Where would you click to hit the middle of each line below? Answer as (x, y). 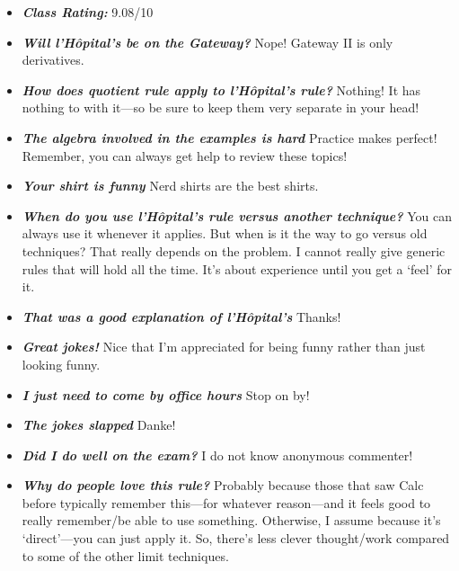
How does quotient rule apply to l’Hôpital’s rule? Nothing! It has (221, 89)
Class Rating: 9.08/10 (88, 12)
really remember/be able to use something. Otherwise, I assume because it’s (231, 520)
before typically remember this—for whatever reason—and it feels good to (226, 502)
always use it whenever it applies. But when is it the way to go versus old (225, 233)
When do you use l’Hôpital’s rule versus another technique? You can (237, 215)
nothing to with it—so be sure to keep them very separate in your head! (221, 107)
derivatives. (53, 60)
